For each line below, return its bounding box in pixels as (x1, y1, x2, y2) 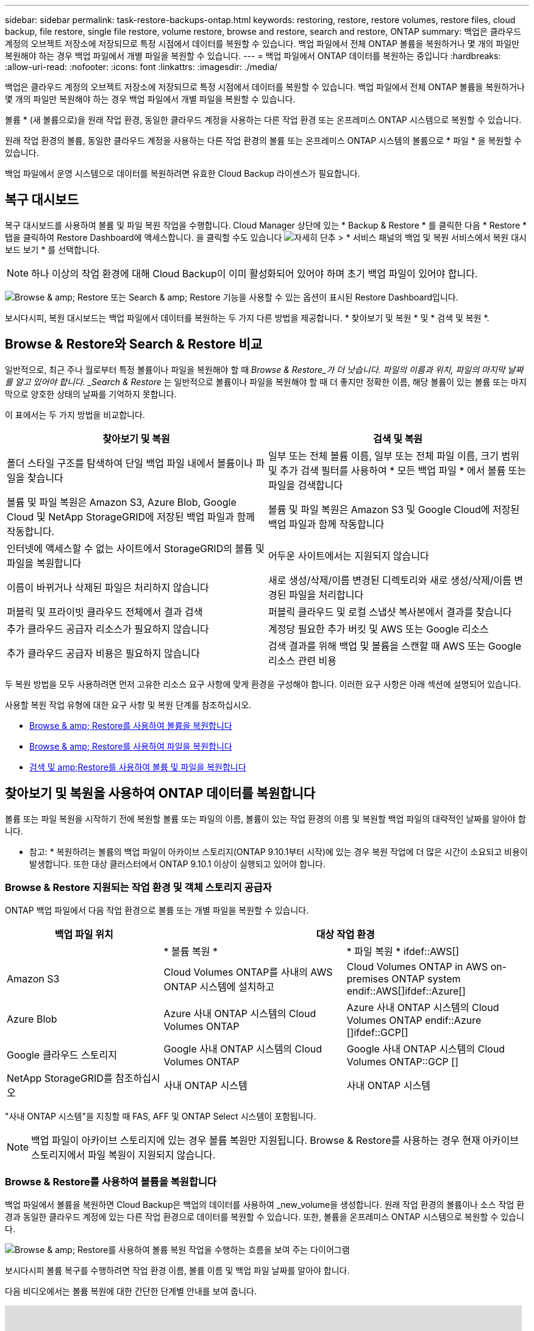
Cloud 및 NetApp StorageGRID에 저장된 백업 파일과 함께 (7, 510, 255, 523)
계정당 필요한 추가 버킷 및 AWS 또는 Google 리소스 (268, 622, 489, 635)
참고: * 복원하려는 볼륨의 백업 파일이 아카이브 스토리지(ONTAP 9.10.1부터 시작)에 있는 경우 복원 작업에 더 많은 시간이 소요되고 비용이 (29, 846, 528, 857)
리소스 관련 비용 (268, 654, 337, 667)
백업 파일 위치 (54, 928, 113, 941)
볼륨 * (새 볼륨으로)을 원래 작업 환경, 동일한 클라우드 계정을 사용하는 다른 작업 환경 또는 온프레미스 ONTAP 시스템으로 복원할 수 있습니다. (5, 115, 522, 125)
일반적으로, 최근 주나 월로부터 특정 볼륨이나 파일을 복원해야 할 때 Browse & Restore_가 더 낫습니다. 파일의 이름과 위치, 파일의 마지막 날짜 (5, 364, 524, 375)
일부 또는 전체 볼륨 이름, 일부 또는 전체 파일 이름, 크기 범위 (268, 449, 519, 462)
